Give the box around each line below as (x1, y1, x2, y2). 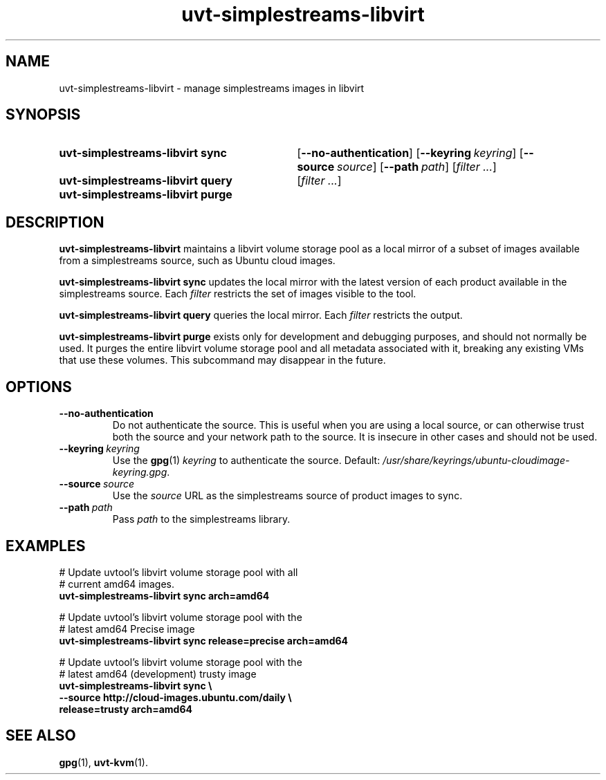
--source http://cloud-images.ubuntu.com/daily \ (59, 691, 292, 703)
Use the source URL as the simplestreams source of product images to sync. (112, 490, 463, 502)
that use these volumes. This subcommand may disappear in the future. (59, 354, 386, 366)
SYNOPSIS (6, 106, 81, 124)
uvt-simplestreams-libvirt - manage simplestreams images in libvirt (59, 82, 365, 94)
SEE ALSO (6, 727, 76, 745)
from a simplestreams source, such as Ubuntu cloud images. (59, 254, 336, 267)
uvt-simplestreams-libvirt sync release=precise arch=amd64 (59, 634, 349, 647)
